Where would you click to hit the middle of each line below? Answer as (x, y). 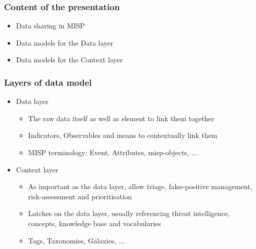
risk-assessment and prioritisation (80, 196)
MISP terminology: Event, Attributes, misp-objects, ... (113, 152)
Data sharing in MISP (50, 26)
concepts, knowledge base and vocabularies (95, 223)
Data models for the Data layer (65, 42)
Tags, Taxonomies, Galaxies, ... (76, 240)
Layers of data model (48, 82)
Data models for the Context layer (69, 60)
